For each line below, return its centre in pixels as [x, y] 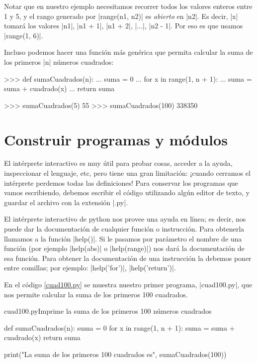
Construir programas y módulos [116, 139]
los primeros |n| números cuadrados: [59, 61]
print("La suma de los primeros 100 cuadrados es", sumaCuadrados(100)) [115, 354]
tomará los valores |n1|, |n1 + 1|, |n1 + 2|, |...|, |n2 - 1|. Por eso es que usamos [124, 26]
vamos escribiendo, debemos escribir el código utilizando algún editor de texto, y [127, 192]
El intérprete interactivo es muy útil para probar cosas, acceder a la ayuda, [118, 163]
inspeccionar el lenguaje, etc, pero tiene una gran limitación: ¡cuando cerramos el [127, 173]
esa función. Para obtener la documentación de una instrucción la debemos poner [128, 258]
